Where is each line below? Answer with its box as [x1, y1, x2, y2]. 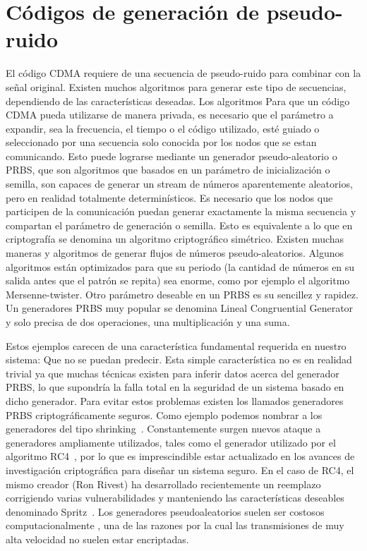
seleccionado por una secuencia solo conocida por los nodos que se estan [6, 135, 317, 150]
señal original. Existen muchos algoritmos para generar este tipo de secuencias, [6, 79, 347, 94]
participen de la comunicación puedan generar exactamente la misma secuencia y [6, 204, 356, 219]
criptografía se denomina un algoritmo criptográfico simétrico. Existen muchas [6, 231, 344, 246]
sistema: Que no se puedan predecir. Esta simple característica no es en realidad [6, 352, 352, 367]
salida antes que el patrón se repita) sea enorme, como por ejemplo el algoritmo [6, 273, 350, 288]
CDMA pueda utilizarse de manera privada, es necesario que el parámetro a [6, 107, 334, 122]
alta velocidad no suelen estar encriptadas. [6, 531, 189, 546]
